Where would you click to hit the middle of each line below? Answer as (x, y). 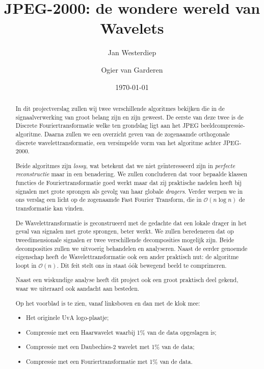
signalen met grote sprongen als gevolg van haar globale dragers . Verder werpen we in (129, 191)
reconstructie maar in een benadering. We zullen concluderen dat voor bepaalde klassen (131, 174)
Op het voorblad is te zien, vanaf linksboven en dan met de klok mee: (108, 303)
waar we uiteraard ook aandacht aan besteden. (77, 289)
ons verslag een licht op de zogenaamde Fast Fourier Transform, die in (109, 200)
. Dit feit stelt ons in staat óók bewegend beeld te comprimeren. (142, 265)
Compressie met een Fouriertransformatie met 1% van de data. (109, 361)
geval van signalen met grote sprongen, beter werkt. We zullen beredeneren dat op (125, 231)
